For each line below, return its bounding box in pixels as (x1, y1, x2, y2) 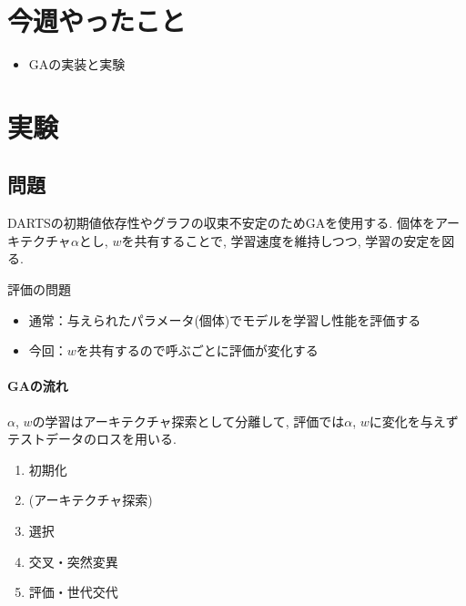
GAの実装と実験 (28, 55, 126, 74)
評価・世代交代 (28, 582, 118, 601)
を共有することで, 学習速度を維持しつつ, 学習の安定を (121, 231, 442, 250)
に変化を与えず (369, 411, 459, 430)
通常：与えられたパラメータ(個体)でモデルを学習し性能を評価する (28, 310, 421, 329)
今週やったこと (7, 2, 187, 39)
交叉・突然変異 (28, 551, 118, 570)
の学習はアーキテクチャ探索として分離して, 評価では (32, 411, 345, 430)
